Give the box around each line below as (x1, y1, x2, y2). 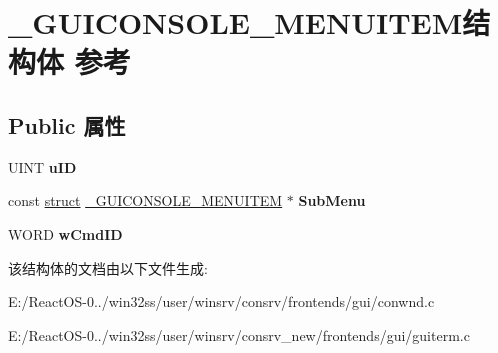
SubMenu (298, 190, 366, 211)
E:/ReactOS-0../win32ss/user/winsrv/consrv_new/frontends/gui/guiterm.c (8, 324, 470, 345)
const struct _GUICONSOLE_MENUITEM (8, 190, 283, 211)
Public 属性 (8, 109, 126, 140)
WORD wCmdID (8, 223, 123, 244)
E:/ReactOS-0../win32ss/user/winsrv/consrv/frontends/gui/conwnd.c (8, 291, 435, 312)
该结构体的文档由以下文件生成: (8, 257, 208, 278)
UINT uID (8, 156, 77, 177)
